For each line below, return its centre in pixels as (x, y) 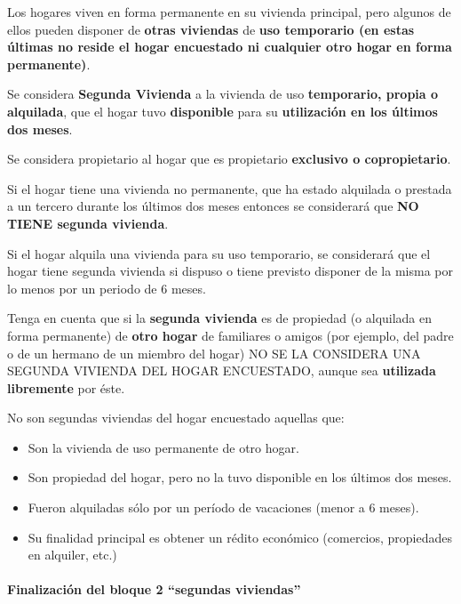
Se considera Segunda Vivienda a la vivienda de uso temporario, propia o (223, 94)
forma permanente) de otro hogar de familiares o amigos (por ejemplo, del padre (230, 335)
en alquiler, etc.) (72, 555)
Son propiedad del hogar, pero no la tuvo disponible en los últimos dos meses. (240, 477)
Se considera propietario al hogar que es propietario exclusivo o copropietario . (229, 159)
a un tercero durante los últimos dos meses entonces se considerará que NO (213, 206)
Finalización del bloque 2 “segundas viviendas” (154, 589)
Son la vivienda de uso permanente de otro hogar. (163, 447)
